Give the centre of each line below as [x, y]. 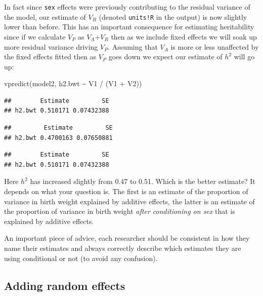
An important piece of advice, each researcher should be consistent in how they [127, 238]
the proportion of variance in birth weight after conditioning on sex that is [120, 211]
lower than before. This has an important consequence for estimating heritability [129, 27]
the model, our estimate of [45, 16]
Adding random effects [65, 285]
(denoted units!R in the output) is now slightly [173, 16]
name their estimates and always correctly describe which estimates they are [123, 248]
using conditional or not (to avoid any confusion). [81, 258]
